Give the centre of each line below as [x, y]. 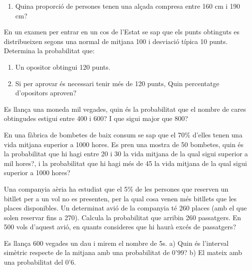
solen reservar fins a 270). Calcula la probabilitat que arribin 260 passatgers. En [123, 217]
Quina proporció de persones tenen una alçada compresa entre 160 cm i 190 [128, 6]
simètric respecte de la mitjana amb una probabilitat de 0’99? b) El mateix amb [123, 252]
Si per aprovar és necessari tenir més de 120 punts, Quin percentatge [117, 83]
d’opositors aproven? [46, 93]
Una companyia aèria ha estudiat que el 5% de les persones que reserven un [116, 188]
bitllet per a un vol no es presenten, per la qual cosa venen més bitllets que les [120, 198]
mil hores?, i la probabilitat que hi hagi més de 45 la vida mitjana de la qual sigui [126, 163]
